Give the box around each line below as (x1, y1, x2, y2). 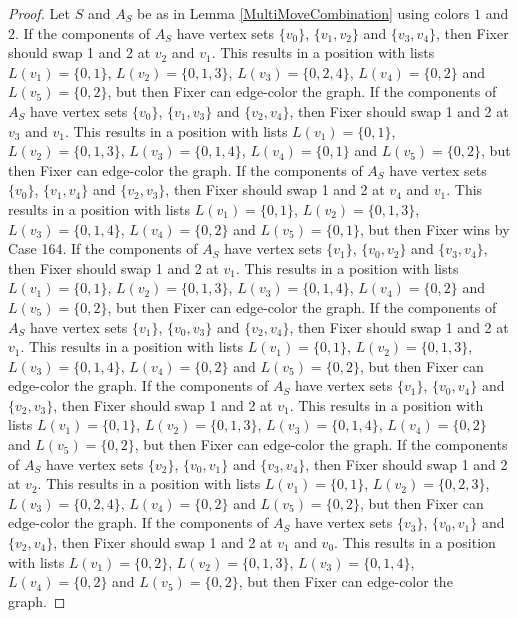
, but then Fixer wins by (359, 218, 510, 239)
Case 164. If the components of (8, 238, 198, 259)
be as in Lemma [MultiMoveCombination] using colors (137, 3, 470, 23)
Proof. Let (8, 3, 70, 23)
